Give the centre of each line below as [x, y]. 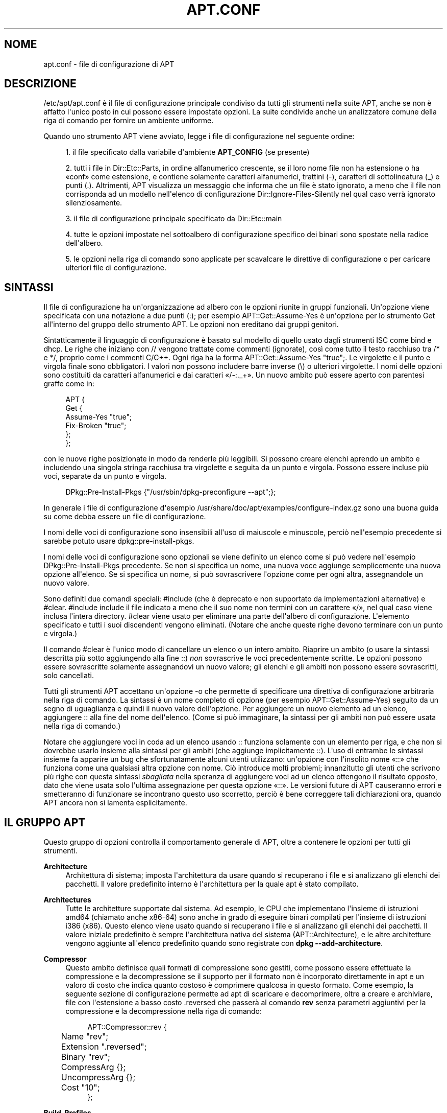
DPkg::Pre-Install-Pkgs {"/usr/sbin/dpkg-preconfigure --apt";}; [171, 492]
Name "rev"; [85, 1037]
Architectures [67, 900]
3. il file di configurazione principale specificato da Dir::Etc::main [174, 219]
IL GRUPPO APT [45, 822]
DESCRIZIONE [40, 84]
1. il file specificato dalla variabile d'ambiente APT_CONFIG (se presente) [188, 152]
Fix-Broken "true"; [96, 426]
